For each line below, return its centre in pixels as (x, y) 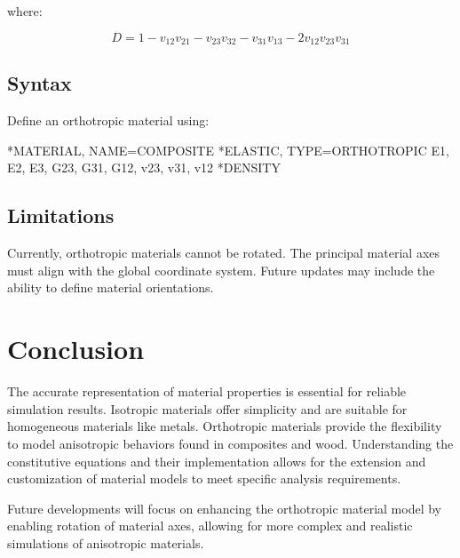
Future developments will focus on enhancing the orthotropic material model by (224, 508)
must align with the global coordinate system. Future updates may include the (221, 270)
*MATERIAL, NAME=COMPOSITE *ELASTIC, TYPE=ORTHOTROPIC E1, (228, 150)
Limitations (61, 215)
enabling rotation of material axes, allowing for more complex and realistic (210, 526)
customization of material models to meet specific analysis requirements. (204, 478)
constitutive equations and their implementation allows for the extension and (217, 461)
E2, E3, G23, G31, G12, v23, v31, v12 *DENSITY (144, 167)
